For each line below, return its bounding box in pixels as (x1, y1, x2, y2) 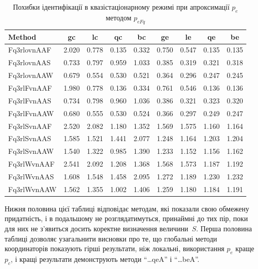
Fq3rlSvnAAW (8, 146, 54, 156)
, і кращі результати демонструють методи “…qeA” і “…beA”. (11, 253, 200, 264)
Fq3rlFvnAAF (8, 82, 52, 93)
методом (106, 12, 132, 22)
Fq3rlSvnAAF (8, 120, 52, 131)
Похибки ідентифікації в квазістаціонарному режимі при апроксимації (13, 2, 230, 12)
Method (8, 31, 37, 42)
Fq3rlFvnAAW (8, 107, 54, 118)
